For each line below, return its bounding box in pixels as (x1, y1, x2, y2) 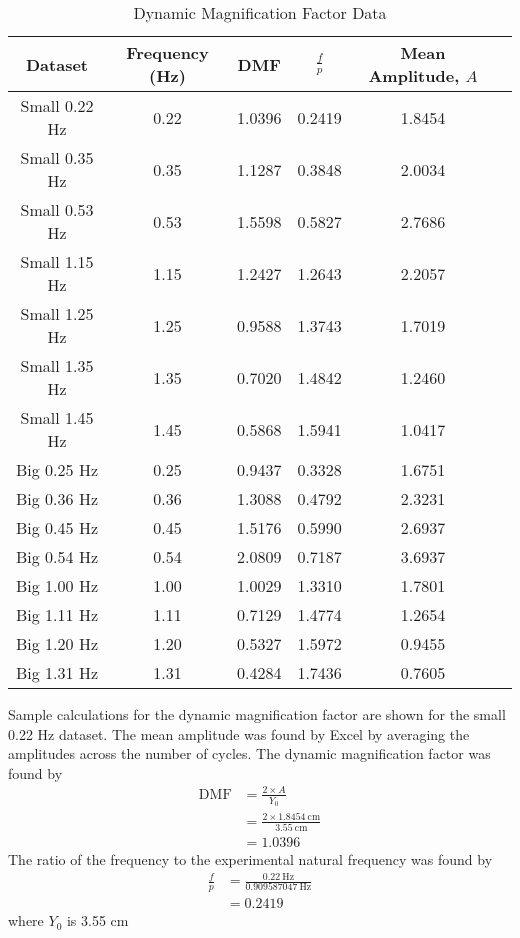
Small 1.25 (20, 302, 94, 325)
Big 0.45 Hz (16, 516, 98, 539)
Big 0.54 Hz (16, 545, 98, 568)
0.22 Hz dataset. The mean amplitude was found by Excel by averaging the (8, 723, 470, 744)
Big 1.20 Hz (16, 632, 98, 655)
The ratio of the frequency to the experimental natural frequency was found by (8, 849, 493, 870)
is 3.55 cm (66, 910, 129, 931)
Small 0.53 (20, 198, 94, 221)
